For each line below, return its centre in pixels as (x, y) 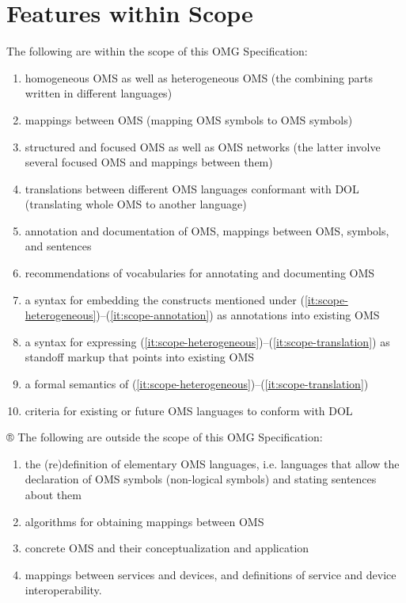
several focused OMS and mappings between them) (149, 162)
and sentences (58, 246)
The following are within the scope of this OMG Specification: (157, 51)
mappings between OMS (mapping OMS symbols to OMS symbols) (189, 119)
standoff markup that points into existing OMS (140, 357)
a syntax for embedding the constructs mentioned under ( (165, 299)
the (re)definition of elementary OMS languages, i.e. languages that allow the (212, 463)
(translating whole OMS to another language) (136, 204)
